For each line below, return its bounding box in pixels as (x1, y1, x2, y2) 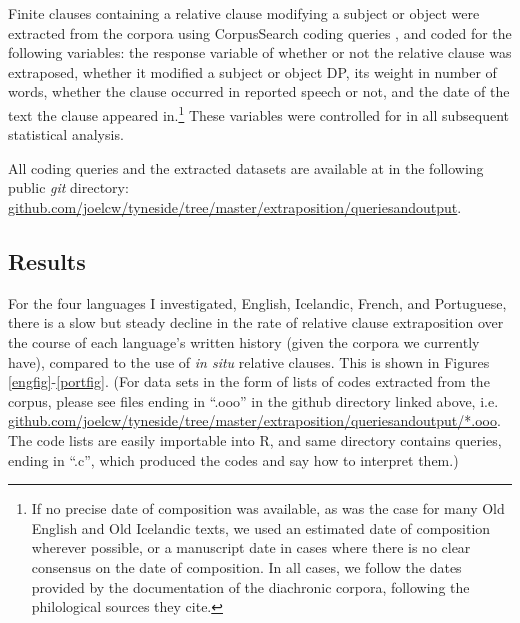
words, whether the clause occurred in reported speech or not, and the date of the (8, 81, 510, 102)
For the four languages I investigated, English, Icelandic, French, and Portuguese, (8, 292, 507, 313)
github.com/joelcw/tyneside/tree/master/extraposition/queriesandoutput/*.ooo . (8, 410, 501, 431)
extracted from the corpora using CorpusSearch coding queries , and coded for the (8, 22, 512, 43)
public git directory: (8, 177, 129, 198)
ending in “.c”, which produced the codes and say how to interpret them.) (8, 449, 459, 470)
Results (8, 245, 86, 276)
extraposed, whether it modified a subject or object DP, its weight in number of (8, 61, 497, 82)
